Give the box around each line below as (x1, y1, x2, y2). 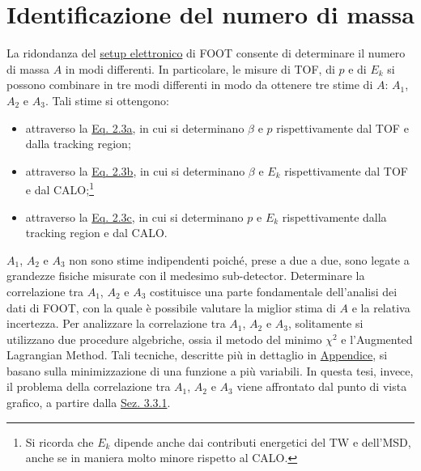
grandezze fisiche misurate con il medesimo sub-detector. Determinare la (6, 267, 365, 284)
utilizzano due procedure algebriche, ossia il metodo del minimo (6, 330, 322, 347)
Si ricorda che (25, 433, 94, 450)
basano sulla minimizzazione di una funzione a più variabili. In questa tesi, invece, (6, 362, 414, 379)
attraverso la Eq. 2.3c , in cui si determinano (25, 208, 244, 225)
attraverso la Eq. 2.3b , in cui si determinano (25, 162, 245, 179)
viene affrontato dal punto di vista (236, 378, 407, 395)
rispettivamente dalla (282, 208, 387, 225)
